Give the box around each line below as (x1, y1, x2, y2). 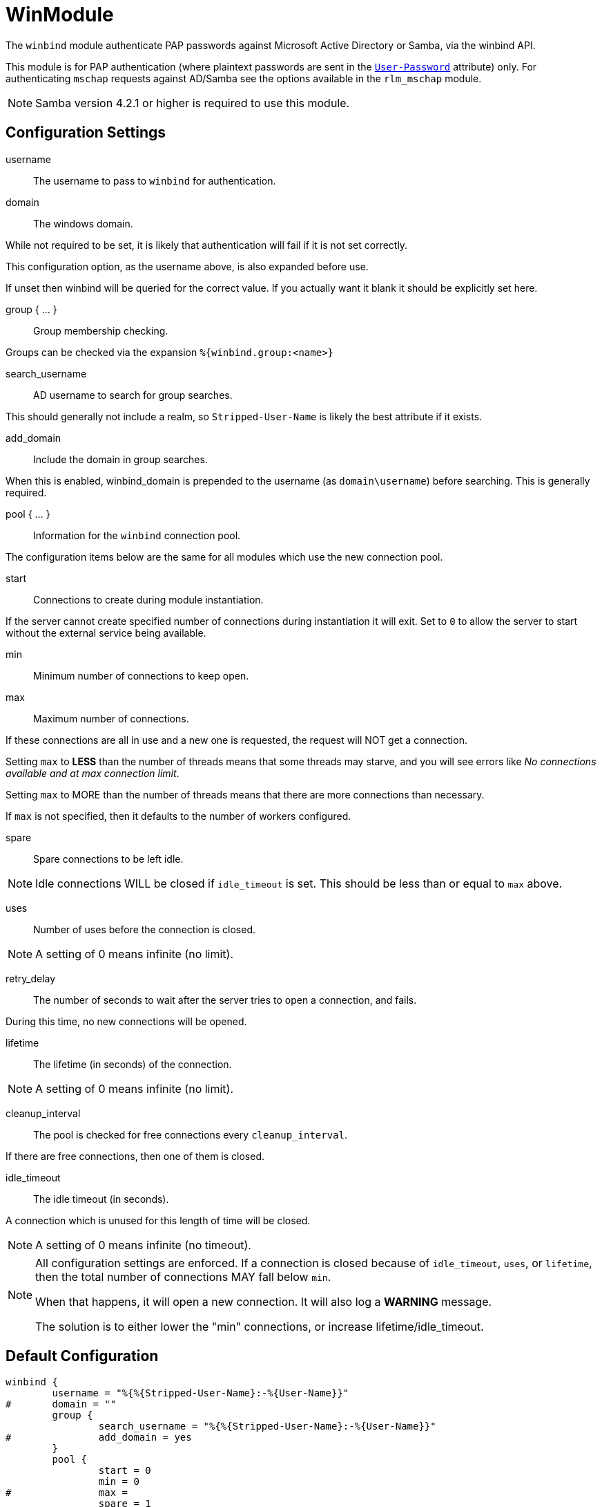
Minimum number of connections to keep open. (33, 669, 249, 682)
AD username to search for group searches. (33, 389, 233, 401)
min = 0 (98, 1476, 139, 1488)
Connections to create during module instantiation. (33, 593, 264, 606)
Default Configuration (6, 1347, 159, 1365)
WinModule (6, 3, 114, 26)
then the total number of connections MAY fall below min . (35, 1269, 331, 1284)
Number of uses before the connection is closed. (33, 923, 256, 935)
